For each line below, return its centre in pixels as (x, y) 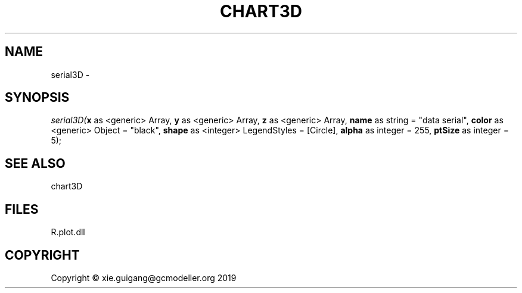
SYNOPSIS (37, 98)
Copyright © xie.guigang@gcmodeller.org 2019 (144, 278)
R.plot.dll (68, 232)
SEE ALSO (35, 163)
